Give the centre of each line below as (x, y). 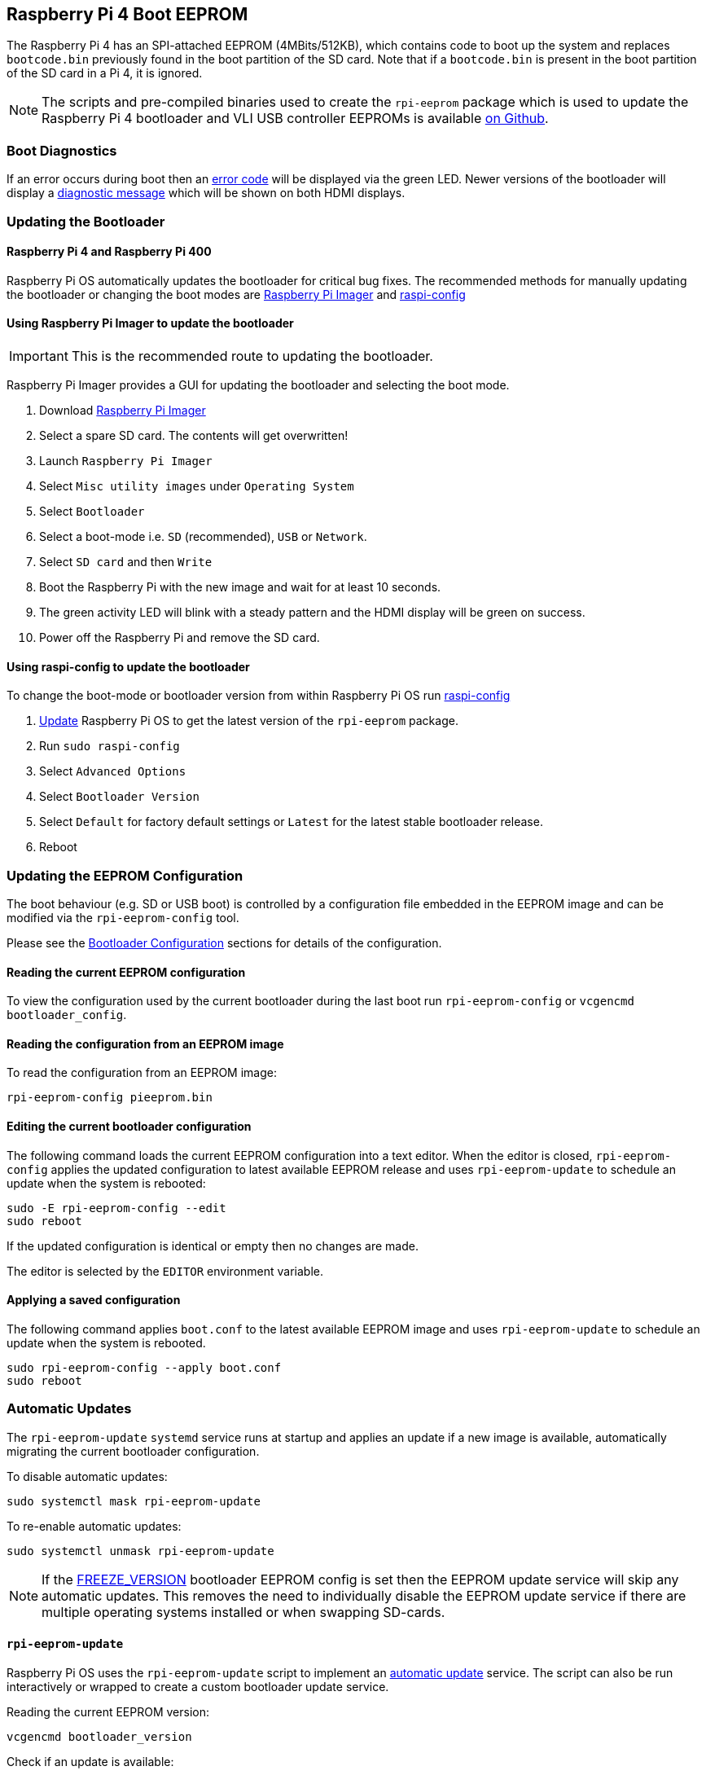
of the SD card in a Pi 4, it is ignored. (105, 73)
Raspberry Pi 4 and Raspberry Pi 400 (109, 252)
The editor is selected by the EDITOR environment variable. (165, 1271)
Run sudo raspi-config (110, 746)
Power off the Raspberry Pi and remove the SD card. (180, 637)
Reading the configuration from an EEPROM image (145, 1043)
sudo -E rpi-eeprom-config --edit (116, 1208)
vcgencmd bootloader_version (99, 1736)
